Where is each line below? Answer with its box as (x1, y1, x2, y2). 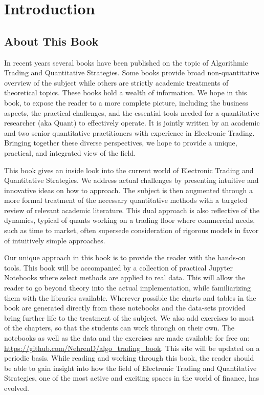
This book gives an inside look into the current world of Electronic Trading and (4, 164, 254, 175)
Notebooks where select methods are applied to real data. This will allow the (4, 272, 245, 283)
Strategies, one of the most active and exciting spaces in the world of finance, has (4, 372, 259, 383)
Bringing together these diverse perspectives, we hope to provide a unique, (4, 137, 237, 148)
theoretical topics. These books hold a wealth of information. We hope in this (4, 87, 247, 98)
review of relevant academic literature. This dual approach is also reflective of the (4, 204, 259, 215)
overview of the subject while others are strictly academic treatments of (4, 77, 229, 88)
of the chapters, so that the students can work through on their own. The (4, 322, 235, 333)
